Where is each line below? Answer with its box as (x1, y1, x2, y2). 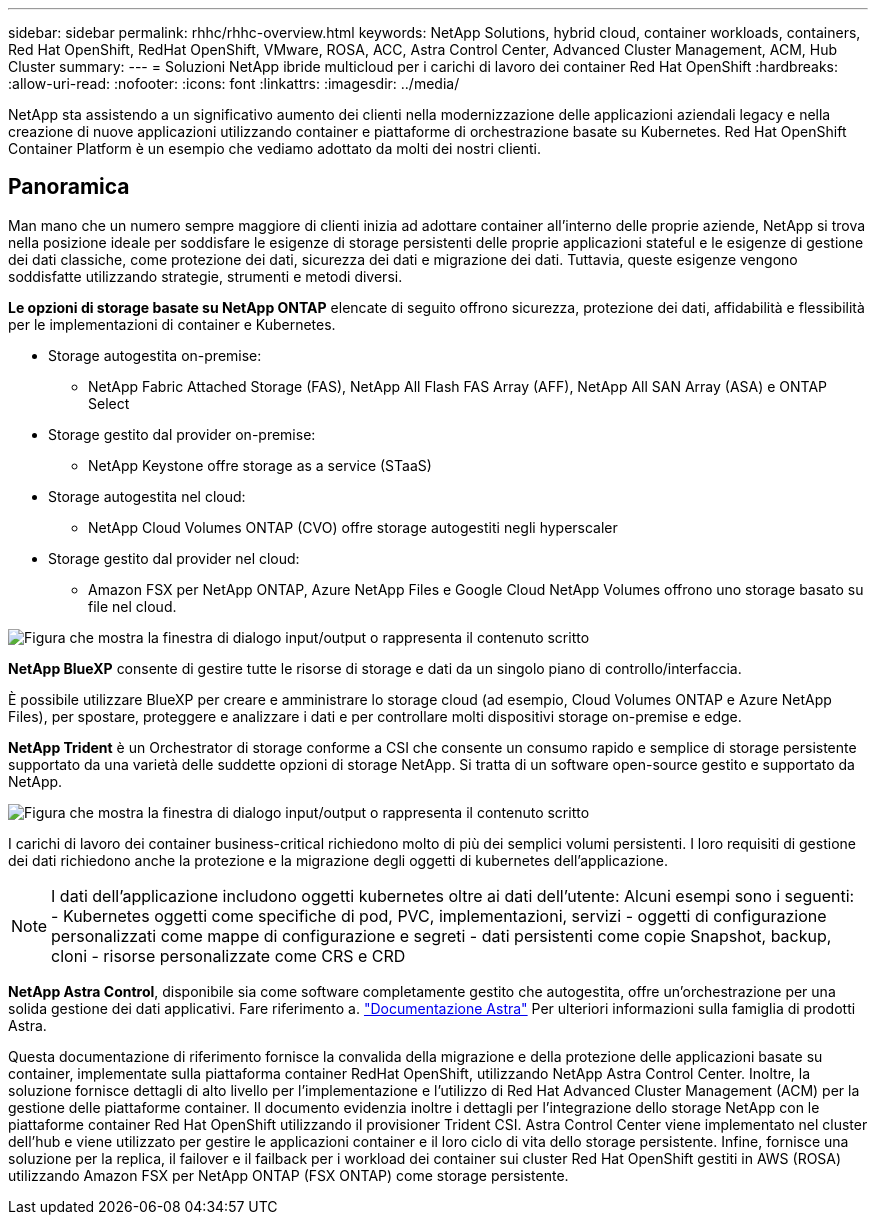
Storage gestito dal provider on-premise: (48, 425, 316, 443)
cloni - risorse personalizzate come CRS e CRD (51, 945, 406, 966)
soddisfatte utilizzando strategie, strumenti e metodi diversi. (8, 267, 403, 285)
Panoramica (8, 174, 130, 200)
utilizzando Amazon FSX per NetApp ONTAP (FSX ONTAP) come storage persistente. (8, 1166, 569, 1184)
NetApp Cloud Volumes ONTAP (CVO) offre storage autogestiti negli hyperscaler (88, 518, 618, 536)
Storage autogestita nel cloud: (48, 487, 246, 505)
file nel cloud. (88, 597, 177, 615)
